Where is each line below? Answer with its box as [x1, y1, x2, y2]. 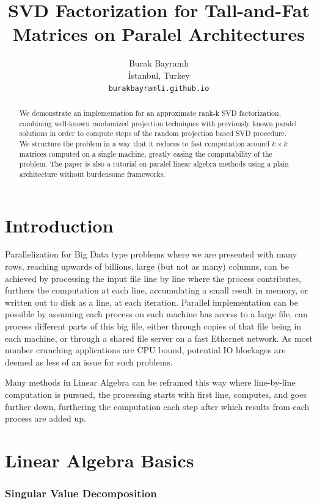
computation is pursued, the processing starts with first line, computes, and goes [5, 388, 307, 401]
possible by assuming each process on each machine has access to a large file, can [5, 308, 308, 320]
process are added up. [5, 412, 86, 425]
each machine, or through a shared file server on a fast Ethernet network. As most [5, 331, 313, 344]
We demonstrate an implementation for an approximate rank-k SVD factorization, [19, 107, 281, 118]
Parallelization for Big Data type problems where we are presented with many [5, 248, 297, 261]
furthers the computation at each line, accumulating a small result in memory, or [5, 284, 308, 297]
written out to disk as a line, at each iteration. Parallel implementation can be [5, 295, 298, 308]
